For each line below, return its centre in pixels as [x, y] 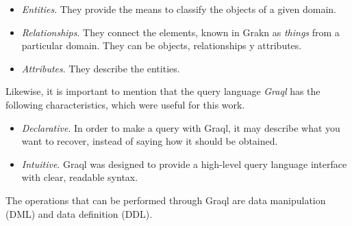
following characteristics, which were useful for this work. [125, 104]
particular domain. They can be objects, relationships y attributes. [162, 45]
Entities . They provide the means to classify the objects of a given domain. [179, 9]
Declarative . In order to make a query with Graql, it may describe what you [181, 127]
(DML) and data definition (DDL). [79, 213]
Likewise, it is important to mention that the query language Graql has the [163, 91]
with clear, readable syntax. [80, 177]
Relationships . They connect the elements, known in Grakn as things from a [180, 32]
